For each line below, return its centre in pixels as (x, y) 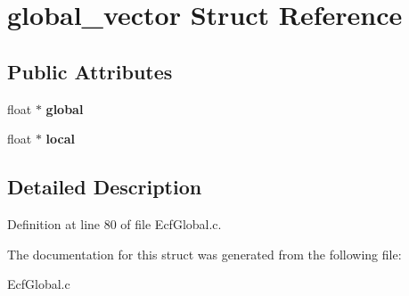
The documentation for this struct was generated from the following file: (204, 254)
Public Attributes (90, 71)
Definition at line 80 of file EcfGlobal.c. (115, 223)
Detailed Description (105, 187)
